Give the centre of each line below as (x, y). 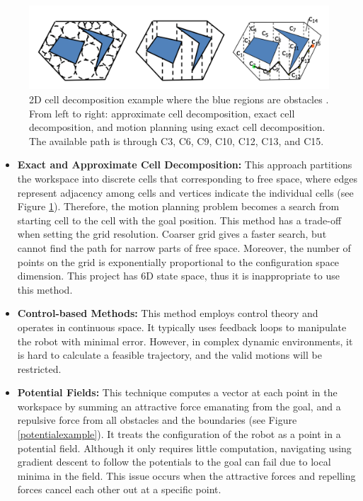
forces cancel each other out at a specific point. (119, 489)
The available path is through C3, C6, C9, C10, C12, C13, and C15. (177, 140)
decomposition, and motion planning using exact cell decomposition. (177, 127)
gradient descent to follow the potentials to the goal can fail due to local (174, 462)
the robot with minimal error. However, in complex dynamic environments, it (185, 341)
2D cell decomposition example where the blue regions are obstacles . (179, 99)
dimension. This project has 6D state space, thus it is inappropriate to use (178, 276)
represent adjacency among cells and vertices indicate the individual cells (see (185, 192)
